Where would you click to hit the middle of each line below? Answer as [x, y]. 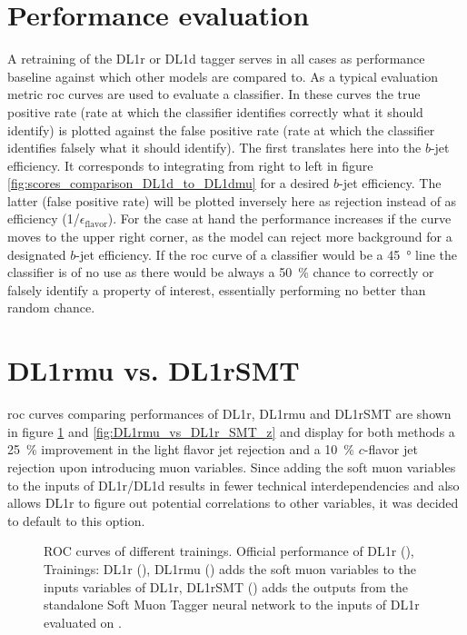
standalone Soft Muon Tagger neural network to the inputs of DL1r [232, 605]
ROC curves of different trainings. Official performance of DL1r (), [229, 551]
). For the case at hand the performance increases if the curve [279, 218]
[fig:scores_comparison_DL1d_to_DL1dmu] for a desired [169, 183]
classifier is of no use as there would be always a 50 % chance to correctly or [221, 272]
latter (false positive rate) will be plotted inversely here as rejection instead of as [232, 200]
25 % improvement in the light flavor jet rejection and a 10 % [181, 449]
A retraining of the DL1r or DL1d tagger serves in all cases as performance [216, 59]
